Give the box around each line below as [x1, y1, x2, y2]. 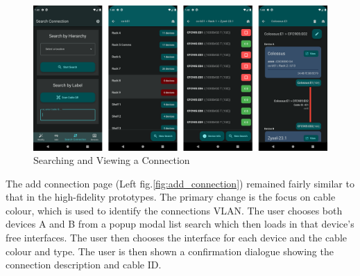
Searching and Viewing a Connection [33, 153, 190, 167]
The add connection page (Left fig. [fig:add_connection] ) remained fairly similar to [6, 176, 354, 190]
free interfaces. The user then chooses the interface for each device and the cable [6, 230, 347, 245]
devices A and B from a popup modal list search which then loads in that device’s [6, 217, 354, 231]
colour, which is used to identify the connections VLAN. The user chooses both [6, 203, 343, 217]
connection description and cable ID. [6, 257, 162, 272]
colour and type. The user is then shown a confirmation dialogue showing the [6, 243, 334, 258]
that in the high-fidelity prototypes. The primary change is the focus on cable [6, 190, 336, 204]
